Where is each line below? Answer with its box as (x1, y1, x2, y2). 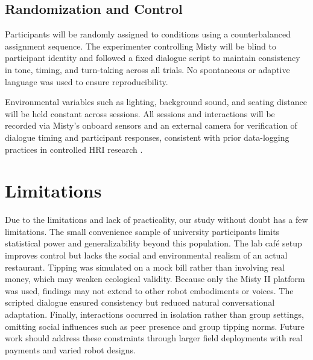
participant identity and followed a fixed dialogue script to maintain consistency (5, 51, 300, 64)
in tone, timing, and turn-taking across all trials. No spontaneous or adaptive (5, 63, 290, 76)
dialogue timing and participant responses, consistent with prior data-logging (5, 130, 289, 143)
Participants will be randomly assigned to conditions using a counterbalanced (5, 28, 291, 40)
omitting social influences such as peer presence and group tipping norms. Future (5, 320, 305, 332)
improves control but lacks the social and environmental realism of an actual (5, 249, 288, 262)
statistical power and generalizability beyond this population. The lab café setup (5, 237, 302, 249)
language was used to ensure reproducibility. (5, 75, 168, 88)
